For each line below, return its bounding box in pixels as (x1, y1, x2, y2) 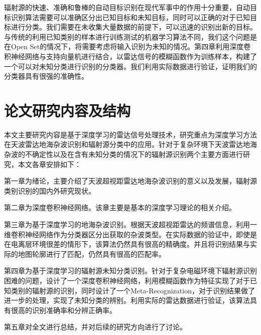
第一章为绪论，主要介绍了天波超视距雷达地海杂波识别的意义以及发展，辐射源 (4, 176, 257, 186)
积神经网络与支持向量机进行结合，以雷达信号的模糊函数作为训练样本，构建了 (4, 51, 257, 61)
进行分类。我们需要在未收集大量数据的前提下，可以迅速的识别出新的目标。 (11, 22, 257, 32)
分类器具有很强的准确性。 (4, 71, 88, 81)
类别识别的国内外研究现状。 (4, 185, 95, 196)
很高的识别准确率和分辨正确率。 (11, 304, 116, 315)
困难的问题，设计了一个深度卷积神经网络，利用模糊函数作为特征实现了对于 (4, 275, 250, 285)
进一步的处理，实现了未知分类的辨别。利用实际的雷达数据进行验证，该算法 (4, 295, 250, 305)
